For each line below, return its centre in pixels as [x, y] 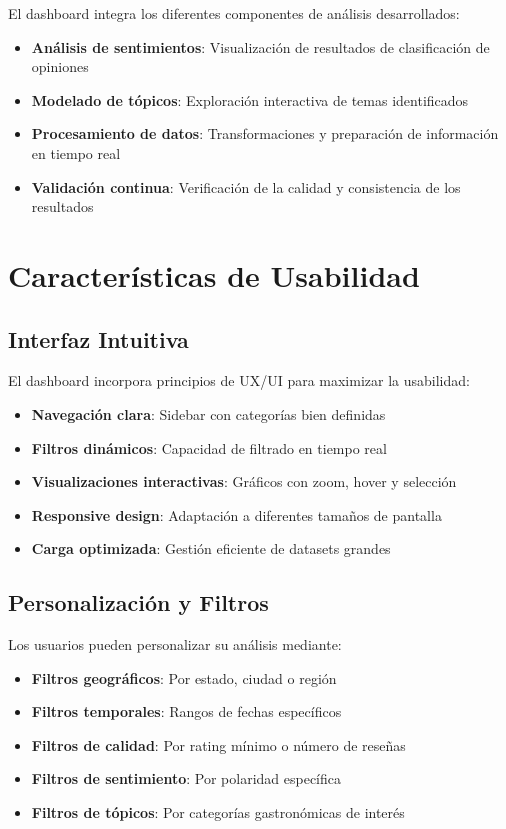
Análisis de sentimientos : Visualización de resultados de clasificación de [260, 46]
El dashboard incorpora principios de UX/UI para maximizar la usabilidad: [239, 380]
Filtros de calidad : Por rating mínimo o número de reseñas [218, 744]
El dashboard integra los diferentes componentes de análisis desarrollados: [234, 13]
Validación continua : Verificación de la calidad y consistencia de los [246, 186]
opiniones [60, 66]
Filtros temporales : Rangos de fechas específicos [186, 711]
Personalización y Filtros [138, 602]
